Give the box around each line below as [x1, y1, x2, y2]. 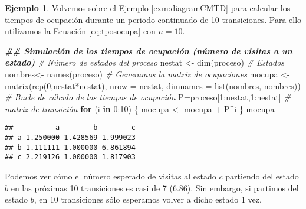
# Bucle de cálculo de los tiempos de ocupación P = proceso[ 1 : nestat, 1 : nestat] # [5, 91, 291, 103]
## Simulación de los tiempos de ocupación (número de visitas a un [5, 44, 292, 57]
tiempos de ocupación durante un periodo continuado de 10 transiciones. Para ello [5, 13, 302, 25]
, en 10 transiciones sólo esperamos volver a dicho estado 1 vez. [34, 193, 262, 205]
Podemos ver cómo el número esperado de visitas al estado [5, 169, 216, 182]
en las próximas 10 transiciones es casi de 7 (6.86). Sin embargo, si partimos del [11, 181, 299, 194]
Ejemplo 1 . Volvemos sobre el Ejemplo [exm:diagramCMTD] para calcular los [5, 2, 291, 14]
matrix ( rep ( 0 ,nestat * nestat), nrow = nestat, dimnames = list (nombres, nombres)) [5, 79, 301, 92]
